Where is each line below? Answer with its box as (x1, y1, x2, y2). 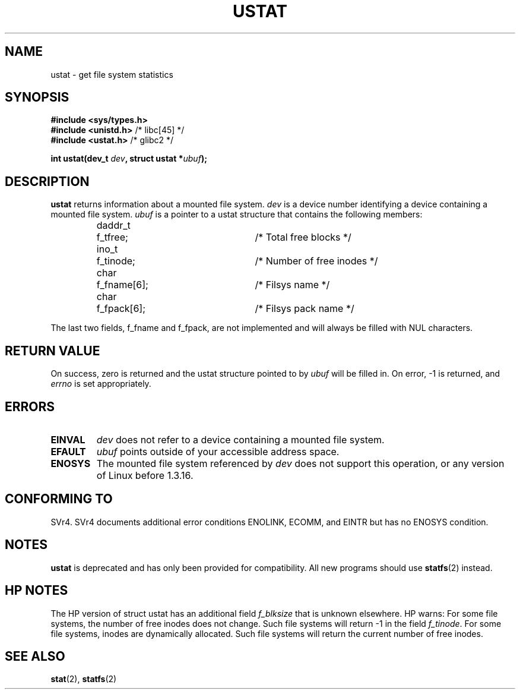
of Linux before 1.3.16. (96, 469, 194, 481)
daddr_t (96, 219, 131, 232)
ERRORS (5, 399, 55, 414)
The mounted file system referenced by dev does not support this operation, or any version (96, 457, 505, 469)
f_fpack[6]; (96, 302, 146, 315)
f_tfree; (96, 231, 128, 244)
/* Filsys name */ (255, 279, 330, 291)
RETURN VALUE (5, 343, 100, 358)
